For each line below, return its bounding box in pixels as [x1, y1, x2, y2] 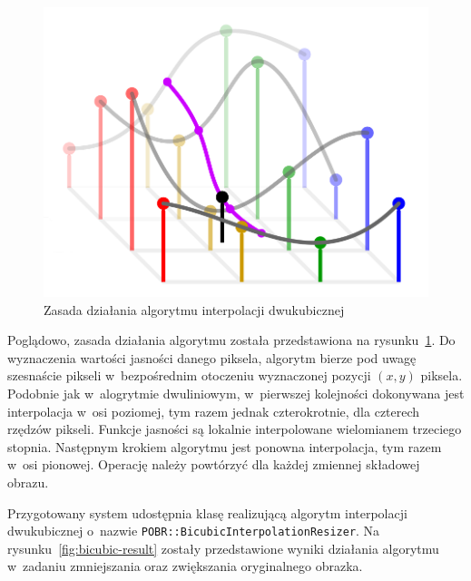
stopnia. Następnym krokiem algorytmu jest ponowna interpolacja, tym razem [7, 437, 442, 456]
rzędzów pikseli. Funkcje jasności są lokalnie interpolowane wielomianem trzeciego [7, 419, 462, 438]
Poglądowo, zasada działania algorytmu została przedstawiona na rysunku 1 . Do [7, 330, 456, 350]
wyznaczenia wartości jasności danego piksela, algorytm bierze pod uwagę [7, 348, 417, 367]
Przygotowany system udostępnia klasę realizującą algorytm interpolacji [7, 503, 407, 522]
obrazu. [7, 473, 49, 492]
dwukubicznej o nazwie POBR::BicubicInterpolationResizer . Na [7, 521, 380, 540]
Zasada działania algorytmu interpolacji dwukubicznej [44, 300, 345, 319]
